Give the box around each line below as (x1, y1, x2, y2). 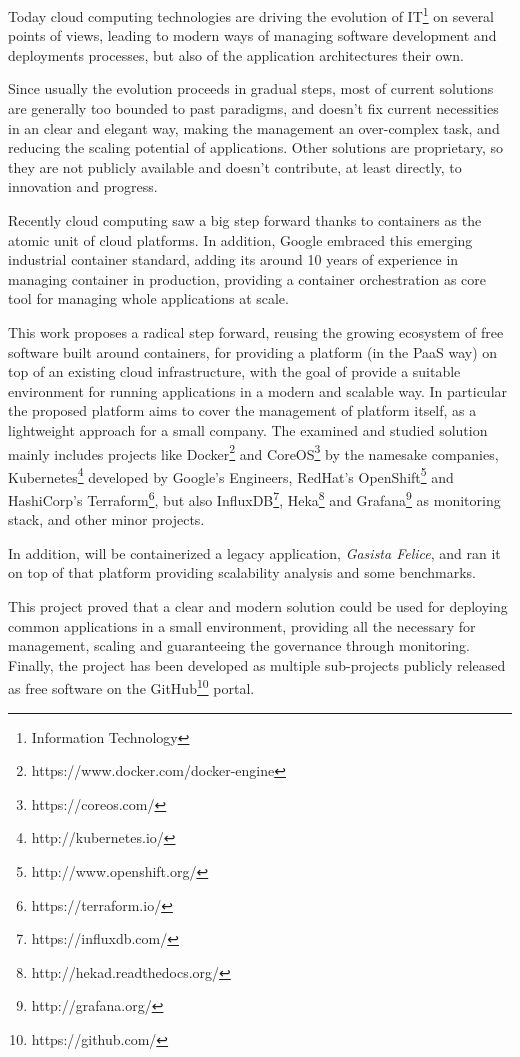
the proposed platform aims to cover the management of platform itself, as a (8, 400, 477, 421)
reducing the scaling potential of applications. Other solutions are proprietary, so (8, 137, 503, 158)
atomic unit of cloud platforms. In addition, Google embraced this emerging (8, 229, 473, 250)
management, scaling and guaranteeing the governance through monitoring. (8, 635, 470, 656)
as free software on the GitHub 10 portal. (8, 675, 255, 699)
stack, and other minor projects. (8, 509, 205, 530)
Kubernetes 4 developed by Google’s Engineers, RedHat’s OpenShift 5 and (8, 463, 454, 487)
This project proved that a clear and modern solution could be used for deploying (8, 596, 508, 617)
